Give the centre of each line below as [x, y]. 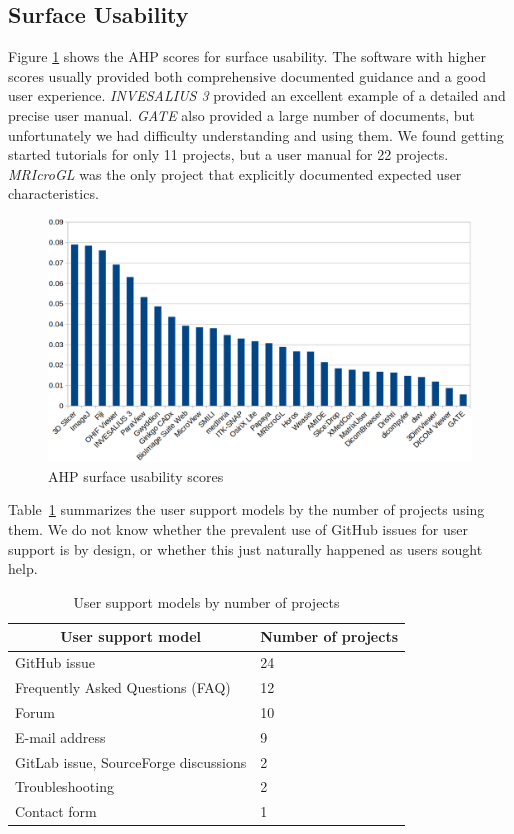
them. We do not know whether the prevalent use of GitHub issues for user [238, 529]
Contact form [56, 811]
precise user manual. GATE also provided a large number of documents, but [241, 114]
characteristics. [53, 193]
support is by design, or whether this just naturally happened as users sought [245, 548]
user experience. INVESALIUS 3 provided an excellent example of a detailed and [257, 95]
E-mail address [60, 736]
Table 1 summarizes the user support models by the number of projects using [246, 509]
